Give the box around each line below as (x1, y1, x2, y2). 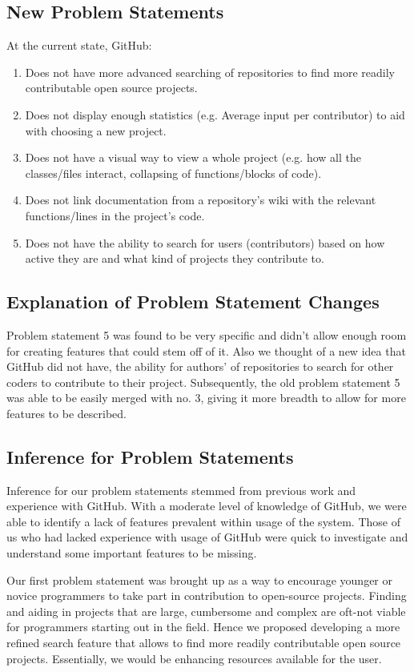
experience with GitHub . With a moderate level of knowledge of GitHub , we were (6, 497, 407, 514)
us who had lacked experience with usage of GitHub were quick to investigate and (6, 529, 408, 545)
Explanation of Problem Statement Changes (6, 289, 380, 314)
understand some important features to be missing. (6, 545, 257, 561)
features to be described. (6, 404, 127, 421)
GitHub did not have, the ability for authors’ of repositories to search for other (6, 358, 394, 375)
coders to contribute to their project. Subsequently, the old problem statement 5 (6, 373, 400, 390)
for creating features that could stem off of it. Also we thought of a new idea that (6, 342, 406, 359)
